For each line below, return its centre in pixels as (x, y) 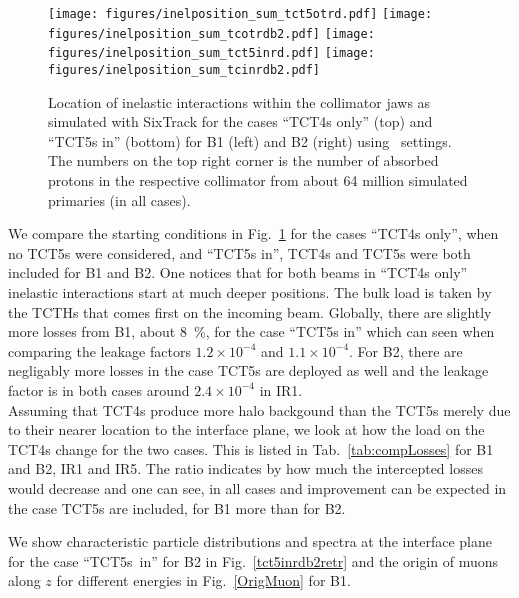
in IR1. (281, 389)
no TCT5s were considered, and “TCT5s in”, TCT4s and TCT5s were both (239, 252)
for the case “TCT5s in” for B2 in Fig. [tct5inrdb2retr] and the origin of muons (253, 560)
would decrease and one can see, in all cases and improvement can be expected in (257, 487)
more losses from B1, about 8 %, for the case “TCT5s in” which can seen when (251, 331)
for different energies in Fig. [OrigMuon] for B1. (203, 580)
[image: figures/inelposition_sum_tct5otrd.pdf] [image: (240, 14)
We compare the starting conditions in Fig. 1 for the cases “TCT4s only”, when (253, 233)
